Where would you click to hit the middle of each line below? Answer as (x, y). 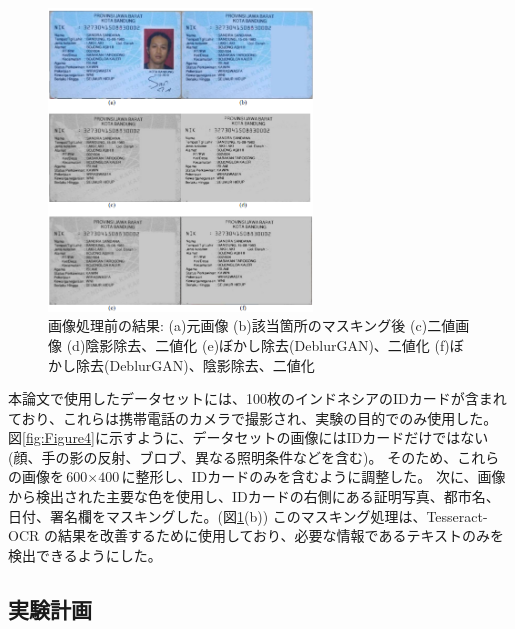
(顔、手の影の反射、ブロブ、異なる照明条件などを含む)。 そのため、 (233, 456)
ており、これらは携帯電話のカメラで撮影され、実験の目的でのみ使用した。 (253, 417)
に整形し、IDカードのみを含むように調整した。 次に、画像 (313, 476)
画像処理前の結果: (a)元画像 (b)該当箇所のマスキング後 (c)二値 (252, 325)
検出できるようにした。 (85, 554)
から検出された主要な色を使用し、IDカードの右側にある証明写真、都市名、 (254, 496)
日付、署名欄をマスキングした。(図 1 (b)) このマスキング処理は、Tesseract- (248, 515)
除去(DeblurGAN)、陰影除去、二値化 (195, 364)
